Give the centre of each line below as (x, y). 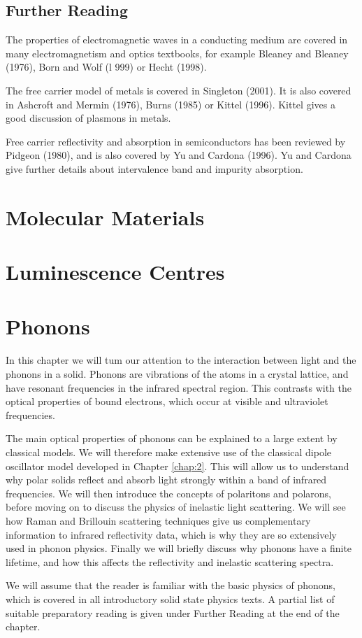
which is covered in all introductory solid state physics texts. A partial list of (170, 598)
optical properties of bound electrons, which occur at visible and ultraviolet (167, 401)
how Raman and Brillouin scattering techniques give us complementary (158, 520)
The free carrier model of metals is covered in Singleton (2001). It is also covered (179, 90)
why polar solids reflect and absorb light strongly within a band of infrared (166, 480)
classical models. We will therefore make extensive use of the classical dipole (169, 452)
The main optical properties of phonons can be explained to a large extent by (172, 438)
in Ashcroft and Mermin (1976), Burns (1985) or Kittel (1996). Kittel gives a (171, 104)
